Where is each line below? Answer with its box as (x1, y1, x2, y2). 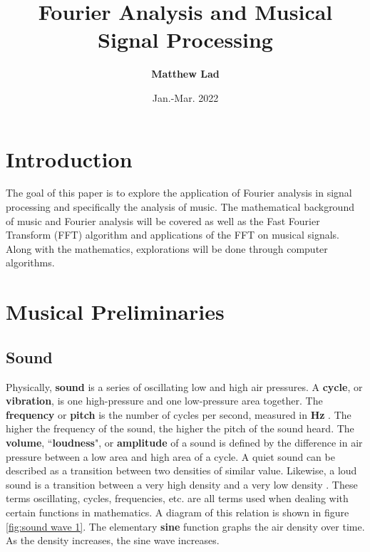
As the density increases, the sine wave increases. (6, 533, 220, 548)
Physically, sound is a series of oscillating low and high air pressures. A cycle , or (6, 379, 363, 394)
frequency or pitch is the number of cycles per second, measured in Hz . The (6, 407, 351, 422)
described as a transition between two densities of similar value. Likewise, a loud (6, 463, 357, 478)
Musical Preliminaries (6, 297, 225, 326)
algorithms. (6, 255, 55, 270)
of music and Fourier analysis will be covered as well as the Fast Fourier (6, 213, 320, 228)
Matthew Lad (151, 66, 220, 81)
